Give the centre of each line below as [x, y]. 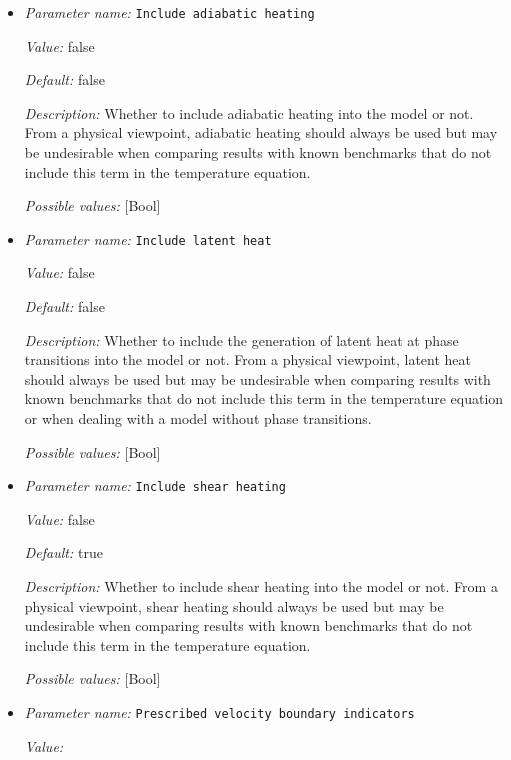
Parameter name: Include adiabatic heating [169, 12]
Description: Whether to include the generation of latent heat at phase [241, 339]
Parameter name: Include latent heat [148, 238]
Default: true [63, 552]
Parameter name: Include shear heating [155, 485]
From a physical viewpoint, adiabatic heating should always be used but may [261, 132]
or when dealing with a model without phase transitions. [198, 418]
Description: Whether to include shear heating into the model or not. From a [261, 586]
